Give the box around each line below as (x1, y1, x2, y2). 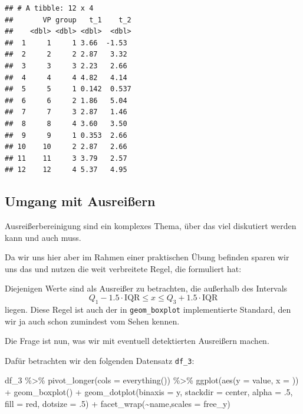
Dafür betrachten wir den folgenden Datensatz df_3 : (5, 354, 195, 366)
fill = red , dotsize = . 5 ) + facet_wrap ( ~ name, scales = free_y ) (5, 397, 230, 409)
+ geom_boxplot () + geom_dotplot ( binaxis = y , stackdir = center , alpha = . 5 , (5, 385, 293, 398)
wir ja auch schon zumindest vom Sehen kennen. (5, 314, 180, 327)
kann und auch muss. (5, 231, 81, 243)
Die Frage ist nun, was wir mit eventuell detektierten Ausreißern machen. (5, 334, 269, 347)
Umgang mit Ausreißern (5, 192, 156, 210)
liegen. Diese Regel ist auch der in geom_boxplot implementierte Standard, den (5, 303, 291, 315)
